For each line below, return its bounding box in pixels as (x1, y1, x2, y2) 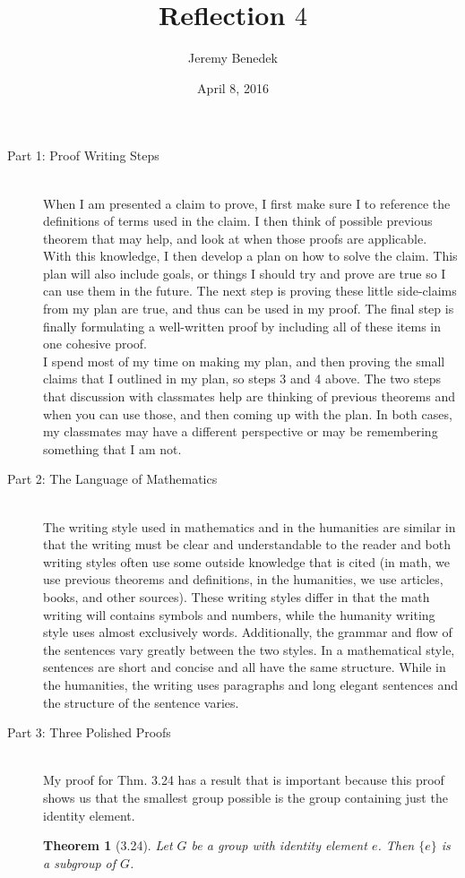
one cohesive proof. (43, 334, 148, 353)
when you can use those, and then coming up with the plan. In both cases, (43, 404, 452, 423)
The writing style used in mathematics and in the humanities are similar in (43, 517, 456, 536)
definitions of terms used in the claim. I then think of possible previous (43, 211, 433, 230)
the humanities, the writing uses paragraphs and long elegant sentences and (43, 675, 458, 693)
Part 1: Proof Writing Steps (7, 146, 159, 165)
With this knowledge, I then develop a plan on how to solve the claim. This (43, 246, 458, 265)
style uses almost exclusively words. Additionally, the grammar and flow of (43, 623, 452, 641)
